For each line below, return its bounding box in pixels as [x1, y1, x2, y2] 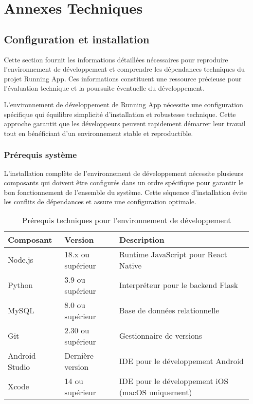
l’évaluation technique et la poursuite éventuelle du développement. [4, 83, 204, 93]
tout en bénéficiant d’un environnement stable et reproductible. [4, 128, 193, 138]
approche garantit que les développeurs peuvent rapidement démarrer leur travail [4, 118, 246, 129]
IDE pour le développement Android [119, 355, 244, 367]
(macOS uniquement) [119, 386, 192, 398]
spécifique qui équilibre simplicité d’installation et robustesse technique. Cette [4, 109, 236, 119]
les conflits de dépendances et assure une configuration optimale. [4, 196, 197, 207]
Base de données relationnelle [119, 305, 219, 316]
